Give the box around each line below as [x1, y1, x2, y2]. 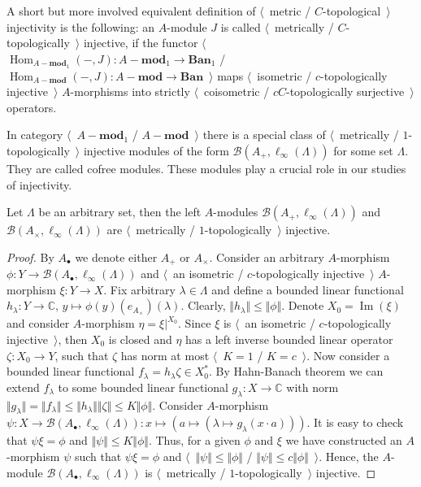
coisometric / [204, 83, 270, 100]
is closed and [108, 331, 172, 348]
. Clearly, [180, 297, 226, 314]
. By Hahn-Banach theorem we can [209, 363, 384, 380]
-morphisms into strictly [70, 83, 190, 100]
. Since [178, 315, 211, 332]
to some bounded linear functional [58, 378, 228, 395]
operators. [7, 98, 57, 115]
